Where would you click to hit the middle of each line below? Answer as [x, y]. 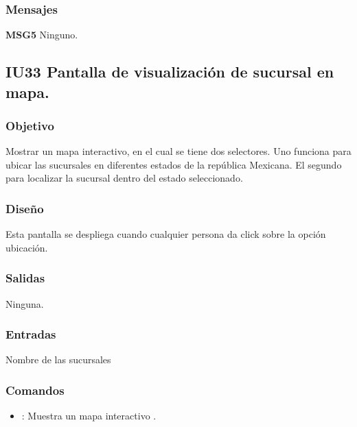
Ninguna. [25, 303]
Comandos [35, 390]
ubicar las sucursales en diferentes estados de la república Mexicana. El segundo [174, 164]
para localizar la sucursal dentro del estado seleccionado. [124, 178]
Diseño [25, 208]
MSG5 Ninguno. [42, 35]
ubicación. [27, 247]
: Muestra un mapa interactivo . [89, 416]
